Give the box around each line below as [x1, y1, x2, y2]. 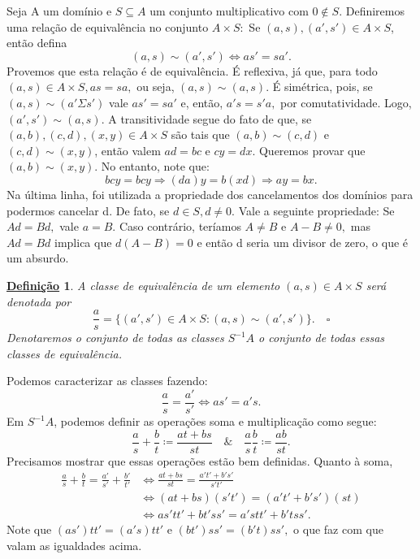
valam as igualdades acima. [6, 536, 142, 553]
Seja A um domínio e [6, 2, 112, 19]
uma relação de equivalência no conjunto [6, 18, 209, 35]
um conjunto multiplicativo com [149, 2, 309, 19]
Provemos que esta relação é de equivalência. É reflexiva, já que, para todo [6, 62, 378, 79]
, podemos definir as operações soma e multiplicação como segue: [54, 413, 377, 429]
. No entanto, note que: [94, 158, 210, 175]
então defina [6, 34, 67, 51]
